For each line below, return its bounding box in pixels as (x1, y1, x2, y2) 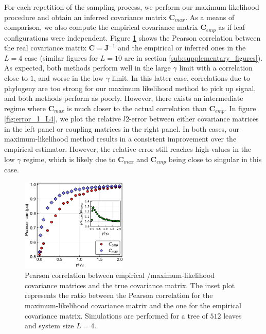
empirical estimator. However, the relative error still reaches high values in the (4, 144, 252, 154)
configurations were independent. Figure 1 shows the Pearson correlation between (4, 32, 261, 43)
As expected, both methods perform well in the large (4, 62, 171, 73)
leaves (223, 310, 242, 321)
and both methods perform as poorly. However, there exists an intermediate (4, 93, 243, 103)
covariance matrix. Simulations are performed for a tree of (25, 310, 208, 321)
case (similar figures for (24, 52, 98, 63)
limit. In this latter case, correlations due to (112, 73, 250, 83)
